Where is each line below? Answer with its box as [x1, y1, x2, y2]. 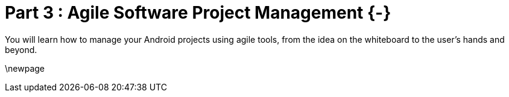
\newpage [5, 63, 45, 74]
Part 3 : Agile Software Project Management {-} [5, 2, 391, 23]
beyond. [5, 44, 37, 55]
